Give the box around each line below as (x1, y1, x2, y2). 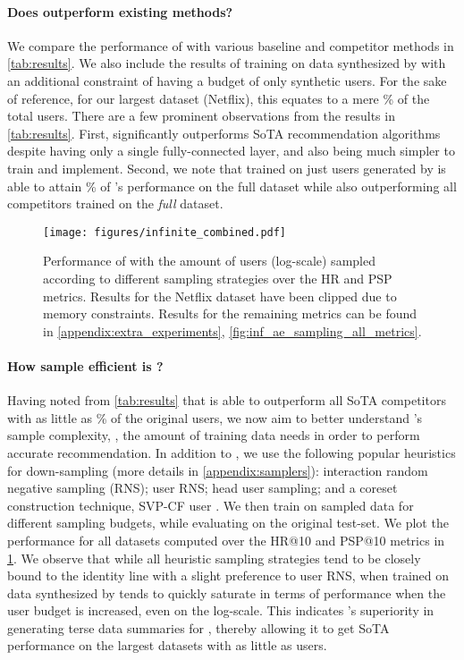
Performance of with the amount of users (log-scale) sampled (43, 251, 375, 270)
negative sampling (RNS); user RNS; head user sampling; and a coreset (7, 478, 398, 497)
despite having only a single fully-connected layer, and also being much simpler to (7, 141, 455, 160)
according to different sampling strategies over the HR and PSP (43, 268, 392, 287)
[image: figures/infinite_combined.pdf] (43, 225, 287, 239)
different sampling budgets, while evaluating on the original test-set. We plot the (7, 513, 449, 532)
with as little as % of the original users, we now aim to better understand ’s (7, 408, 423, 427)
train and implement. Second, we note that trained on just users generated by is (7, 158, 446, 177)
